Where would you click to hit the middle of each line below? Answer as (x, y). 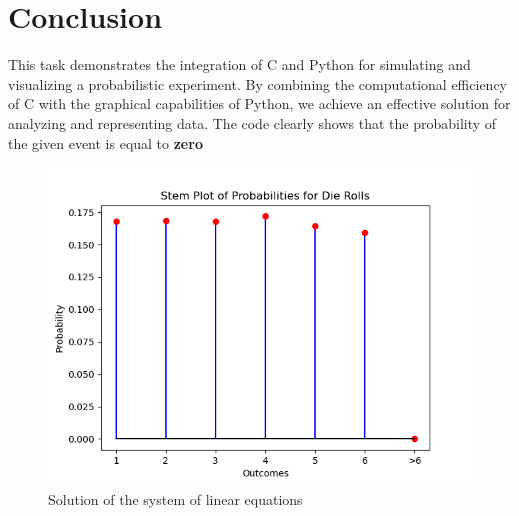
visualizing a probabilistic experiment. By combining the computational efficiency (257, 83)
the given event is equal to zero (105, 142)
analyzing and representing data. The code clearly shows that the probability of (252, 122)
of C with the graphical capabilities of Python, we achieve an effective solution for (259, 103)
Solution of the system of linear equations (175, 498)
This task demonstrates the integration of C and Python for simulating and (239, 64)
